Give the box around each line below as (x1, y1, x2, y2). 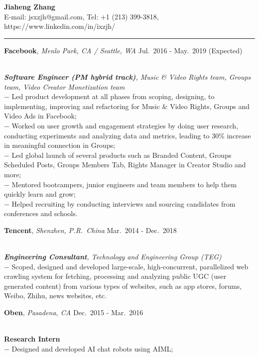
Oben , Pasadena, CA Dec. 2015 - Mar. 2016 (4, 307, 143, 318)
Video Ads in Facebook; (4, 111, 77, 121)
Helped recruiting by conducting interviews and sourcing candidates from (11, 198, 236, 209)
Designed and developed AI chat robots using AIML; (11, 343, 173, 354)
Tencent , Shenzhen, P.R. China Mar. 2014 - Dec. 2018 (4, 225, 177, 235)
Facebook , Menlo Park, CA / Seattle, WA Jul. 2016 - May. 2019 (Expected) (4, 45, 243, 55)
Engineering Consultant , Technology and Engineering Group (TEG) (4, 251, 222, 262)
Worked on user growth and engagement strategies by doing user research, (11, 120, 239, 130)
